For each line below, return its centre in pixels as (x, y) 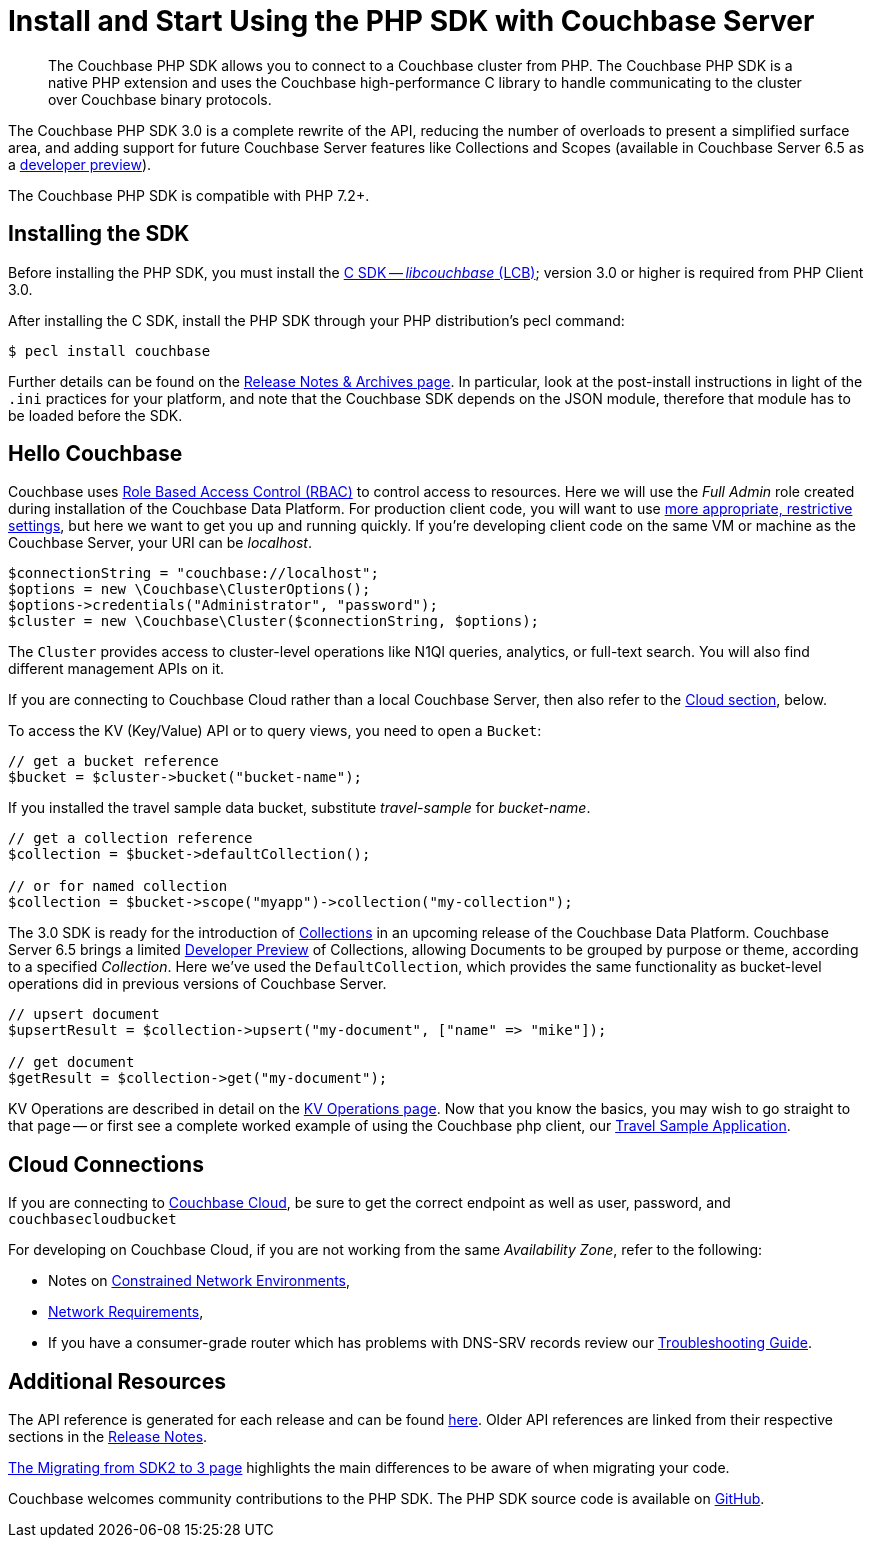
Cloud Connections (106, 1164)
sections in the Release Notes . (108, 1437)
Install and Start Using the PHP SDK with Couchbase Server (411, 21)
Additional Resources (117, 1381)
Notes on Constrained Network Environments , (199, 1281)
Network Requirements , (126, 1312)
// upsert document (84, 1014)
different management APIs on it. (116, 669)
